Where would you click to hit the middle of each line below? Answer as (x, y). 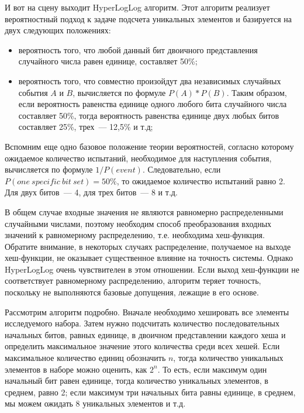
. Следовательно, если (182, 169)
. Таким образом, (257, 92)
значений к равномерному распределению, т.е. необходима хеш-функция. (135, 235)
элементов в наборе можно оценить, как (76, 369)
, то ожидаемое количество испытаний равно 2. (201, 180)
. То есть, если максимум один (212, 369)
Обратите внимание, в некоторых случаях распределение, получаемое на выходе (148, 246)
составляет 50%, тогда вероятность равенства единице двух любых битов (149, 115)
